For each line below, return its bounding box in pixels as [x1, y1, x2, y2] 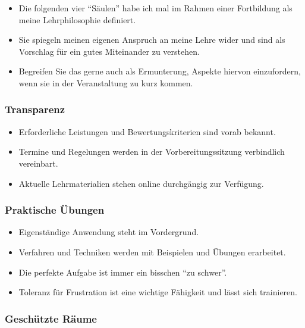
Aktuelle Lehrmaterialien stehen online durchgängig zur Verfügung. [18, 177, 264, 189]
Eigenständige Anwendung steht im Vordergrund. [18, 226, 199, 238]
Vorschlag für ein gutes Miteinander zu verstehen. [18, 45, 200, 57]
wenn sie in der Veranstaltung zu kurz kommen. [18, 76, 193, 89]
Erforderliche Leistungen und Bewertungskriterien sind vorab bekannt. [18, 125, 276, 138]
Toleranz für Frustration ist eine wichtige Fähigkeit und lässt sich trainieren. [18, 286, 297, 298]
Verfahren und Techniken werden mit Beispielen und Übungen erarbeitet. [18, 245, 286, 258]
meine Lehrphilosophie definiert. [18, 13, 136, 26]
